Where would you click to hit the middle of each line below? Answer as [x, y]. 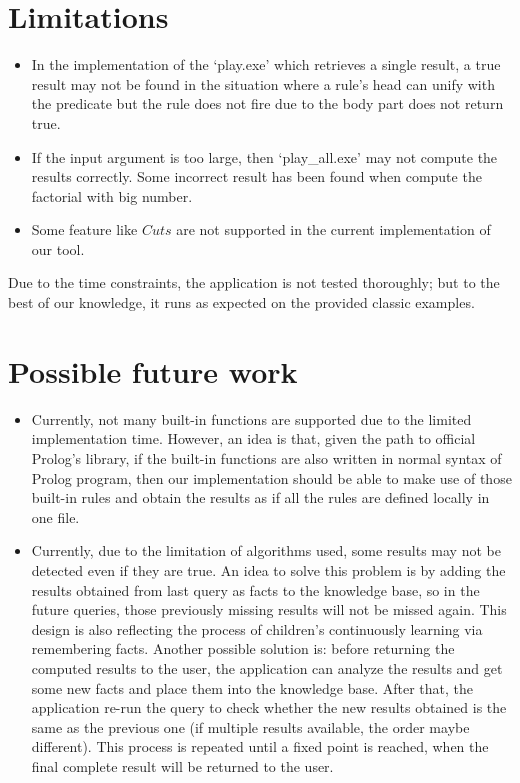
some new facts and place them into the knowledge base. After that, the [252, 687]
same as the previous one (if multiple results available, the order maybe [250, 726]
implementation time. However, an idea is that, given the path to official [253, 438]
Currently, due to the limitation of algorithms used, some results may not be [266, 550]
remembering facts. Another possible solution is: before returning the [243, 648]
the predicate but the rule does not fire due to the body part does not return [267, 103]
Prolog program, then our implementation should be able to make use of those [271, 477]
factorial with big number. [112, 195]
